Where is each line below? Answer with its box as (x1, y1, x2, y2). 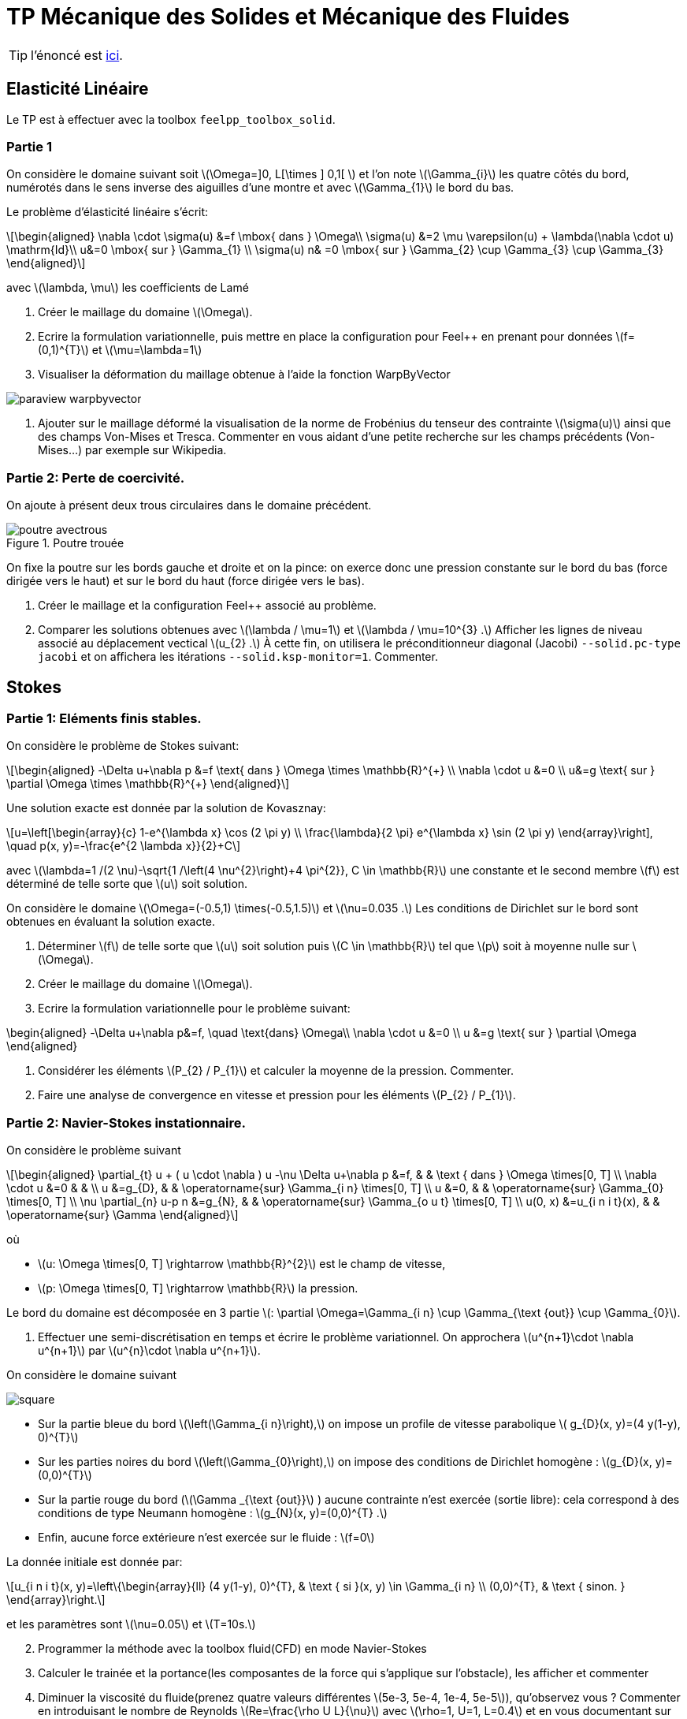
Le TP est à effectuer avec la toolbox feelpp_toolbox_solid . (6, 112, 336, 126)
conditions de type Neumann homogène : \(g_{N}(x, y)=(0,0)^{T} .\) (38, 1506, 388, 1520)
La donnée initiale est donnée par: (6, 1555, 183, 1569)
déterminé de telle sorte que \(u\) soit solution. (6, 877, 248, 891)
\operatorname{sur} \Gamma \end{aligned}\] (6, 1208, 239, 1222)
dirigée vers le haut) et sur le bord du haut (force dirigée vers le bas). (6, 574, 365, 588)
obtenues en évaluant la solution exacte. (6, 915, 216, 929)
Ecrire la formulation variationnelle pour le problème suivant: (38, 1001, 351, 1016)
